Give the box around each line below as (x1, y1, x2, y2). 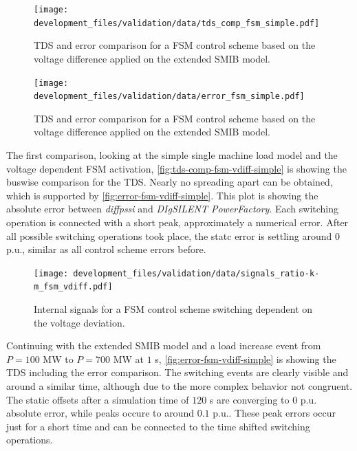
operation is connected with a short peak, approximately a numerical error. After (6, 214, 349, 229)
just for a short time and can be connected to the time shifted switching (6, 419, 310, 433)
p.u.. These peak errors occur (213, 406, 336, 420)
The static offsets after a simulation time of (6, 392, 189, 406)
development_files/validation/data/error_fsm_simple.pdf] (34, 91, 305, 102)
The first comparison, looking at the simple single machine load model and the (6, 148, 338, 162)
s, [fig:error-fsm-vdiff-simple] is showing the (155, 351, 336, 366)
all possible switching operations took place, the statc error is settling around (6, 228, 332, 243)
